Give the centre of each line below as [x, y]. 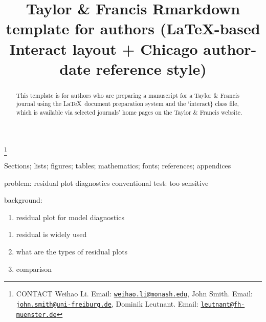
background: [23, 200]
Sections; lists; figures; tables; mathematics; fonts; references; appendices [118, 166]
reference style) [151, 68]
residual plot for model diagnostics [70, 217]
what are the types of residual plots [72, 251]
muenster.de [36, 315]
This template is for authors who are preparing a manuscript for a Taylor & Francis [128, 95]
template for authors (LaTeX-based [133, 28]
